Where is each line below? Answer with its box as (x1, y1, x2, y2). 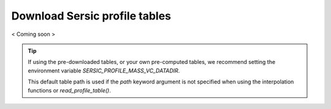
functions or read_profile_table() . (28, 86, 112, 94)
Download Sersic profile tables (11, 9, 172, 23)
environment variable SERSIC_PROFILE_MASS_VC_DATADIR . (28, 67, 180, 74)
